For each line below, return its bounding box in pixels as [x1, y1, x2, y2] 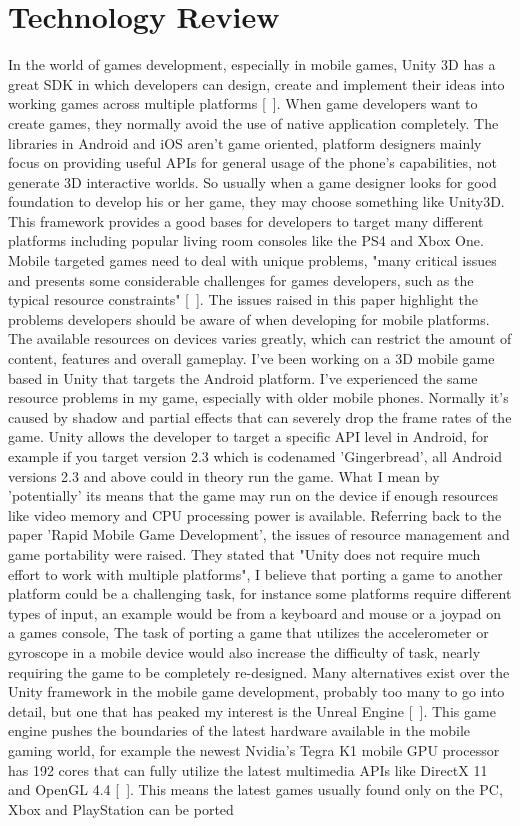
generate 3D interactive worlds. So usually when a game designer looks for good [8, 171, 497, 192]
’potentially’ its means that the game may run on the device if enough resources [8, 485, 499, 506]
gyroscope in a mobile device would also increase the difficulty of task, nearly [8, 641, 481, 662]
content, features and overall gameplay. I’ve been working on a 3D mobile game [8, 348, 495, 369]
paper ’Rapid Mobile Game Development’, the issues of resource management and [8, 524, 510, 545]
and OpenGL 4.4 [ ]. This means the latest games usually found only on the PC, [8, 779, 503, 800]
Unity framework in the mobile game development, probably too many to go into [8, 681, 505, 702]
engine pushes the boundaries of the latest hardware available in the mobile [8, 720, 471, 741]
